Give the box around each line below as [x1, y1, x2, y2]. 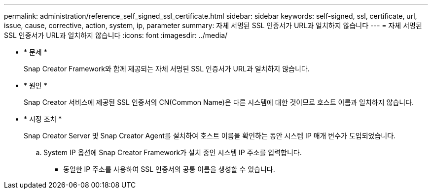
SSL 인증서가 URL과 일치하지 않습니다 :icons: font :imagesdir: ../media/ [4, 31, 228, 39]
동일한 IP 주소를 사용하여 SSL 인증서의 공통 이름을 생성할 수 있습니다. [63, 165, 275, 173]
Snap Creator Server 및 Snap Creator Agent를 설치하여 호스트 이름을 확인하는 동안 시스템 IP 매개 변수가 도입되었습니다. [24, 131, 396, 140]
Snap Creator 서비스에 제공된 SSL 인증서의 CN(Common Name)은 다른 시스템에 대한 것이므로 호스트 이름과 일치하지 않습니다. [24, 98, 414, 106]
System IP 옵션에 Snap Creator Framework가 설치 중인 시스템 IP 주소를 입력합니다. [43, 148, 302, 157]
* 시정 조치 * [24, 115, 62, 123]
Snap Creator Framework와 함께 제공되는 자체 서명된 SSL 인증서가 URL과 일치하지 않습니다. [24, 64, 310, 73]
